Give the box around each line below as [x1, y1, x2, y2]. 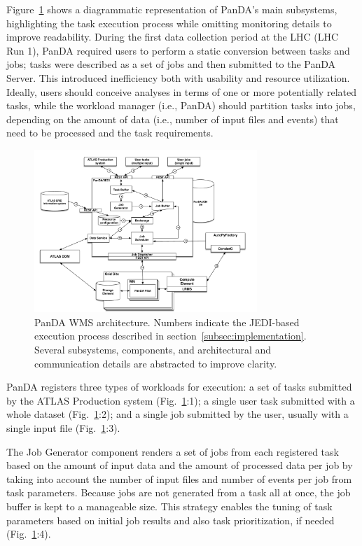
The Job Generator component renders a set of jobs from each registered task [6, 444, 339, 458]
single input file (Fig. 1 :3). [6, 420, 120, 435]
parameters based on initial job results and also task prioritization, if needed [6, 512, 335, 527]
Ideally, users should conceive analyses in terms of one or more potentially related [6, 84, 356, 99]
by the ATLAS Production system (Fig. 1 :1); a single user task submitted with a [6, 393, 355, 407]
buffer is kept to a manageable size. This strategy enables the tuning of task [6, 498, 333, 513]
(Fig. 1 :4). [6, 526, 51, 541]
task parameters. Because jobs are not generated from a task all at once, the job [6, 485, 351, 500]
